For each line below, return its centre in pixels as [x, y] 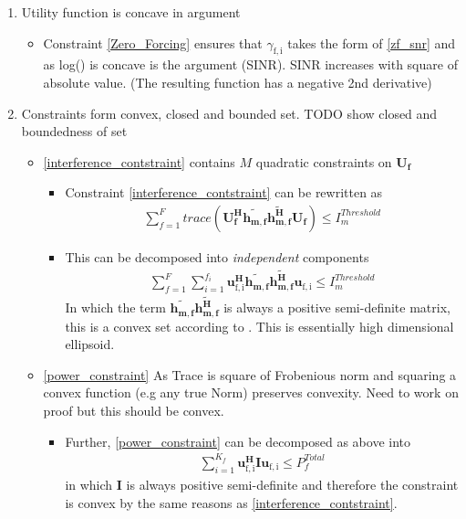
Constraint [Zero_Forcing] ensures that [153, 42]
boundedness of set [74, 131]
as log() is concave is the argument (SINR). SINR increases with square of [250, 64]
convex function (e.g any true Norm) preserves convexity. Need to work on [251, 392]
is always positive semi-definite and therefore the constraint [292, 484]
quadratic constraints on [324, 161]
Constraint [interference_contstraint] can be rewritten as [224, 192]
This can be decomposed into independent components [217, 256]
